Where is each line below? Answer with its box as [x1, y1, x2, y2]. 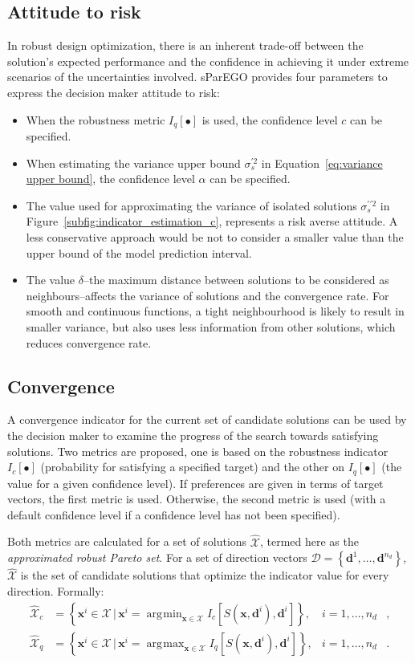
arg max [146, 637, 185, 649]
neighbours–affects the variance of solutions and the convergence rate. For [26, 287, 389, 303]
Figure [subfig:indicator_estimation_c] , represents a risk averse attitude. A [26, 213, 398, 230]
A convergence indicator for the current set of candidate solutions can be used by [7, 411, 407, 428]
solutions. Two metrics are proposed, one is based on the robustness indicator [7, 442, 389, 459]
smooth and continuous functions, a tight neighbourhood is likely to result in [26, 303, 405, 319]
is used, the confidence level [201, 111, 338, 128]
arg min [146, 608, 182, 620]
